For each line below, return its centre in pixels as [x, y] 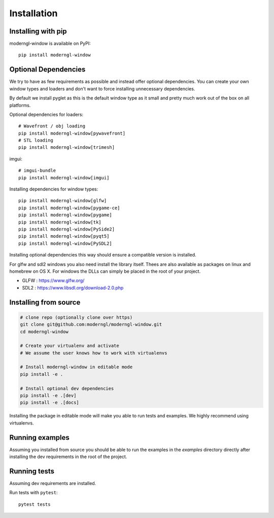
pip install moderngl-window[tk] [60, 222]
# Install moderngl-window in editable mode [76, 367]
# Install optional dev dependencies [67, 388]
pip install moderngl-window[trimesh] [67, 148]
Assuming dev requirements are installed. [53, 483]
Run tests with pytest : [33, 493]
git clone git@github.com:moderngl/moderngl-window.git [91, 325]
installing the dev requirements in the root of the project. [68, 457]
